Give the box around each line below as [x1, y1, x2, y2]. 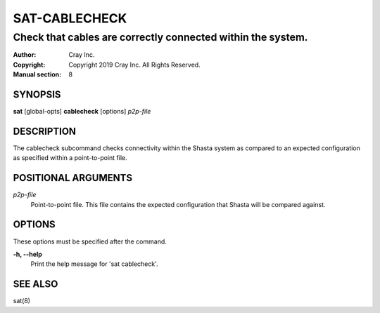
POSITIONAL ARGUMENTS [13, 172, 133, 184]
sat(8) [13, 297, 31, 305]
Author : [13, 51, 37, 59]
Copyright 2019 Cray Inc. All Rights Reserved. [68, 60, 201, 69]
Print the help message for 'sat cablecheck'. [30, 260, 158, 268]
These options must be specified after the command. [13, 237, 167, 246]
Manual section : [13, 70, 62, 79]
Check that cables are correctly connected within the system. [13, 31, 308, 44]
